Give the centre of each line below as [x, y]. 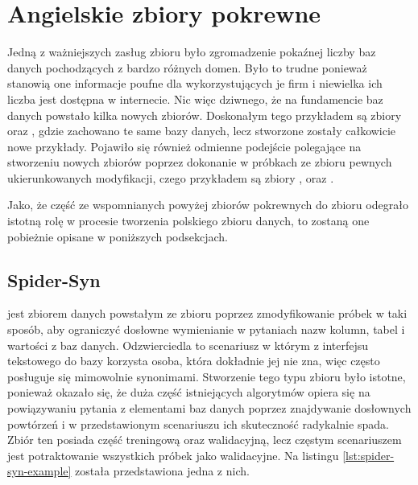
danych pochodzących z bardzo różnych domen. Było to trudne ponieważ [187, 67]
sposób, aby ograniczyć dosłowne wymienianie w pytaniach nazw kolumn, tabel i [206, 329]
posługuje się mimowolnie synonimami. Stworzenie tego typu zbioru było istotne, [207, 376]
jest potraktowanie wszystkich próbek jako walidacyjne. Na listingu [173, 455]
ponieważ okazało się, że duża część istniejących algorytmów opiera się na [189, 392]
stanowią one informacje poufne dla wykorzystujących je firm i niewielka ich [195, 83]
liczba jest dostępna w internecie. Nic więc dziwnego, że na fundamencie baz [195, 99]
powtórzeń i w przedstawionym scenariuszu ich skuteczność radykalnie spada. [198, 423]
